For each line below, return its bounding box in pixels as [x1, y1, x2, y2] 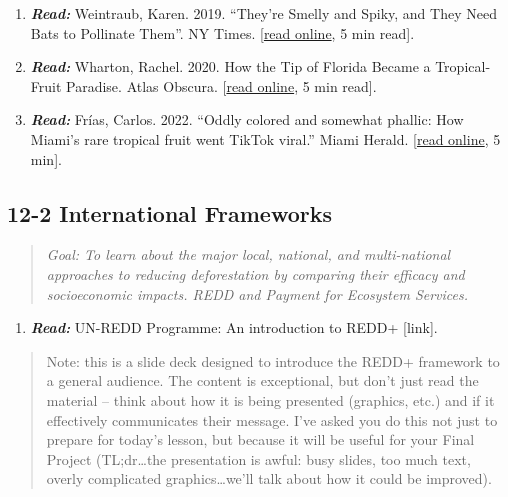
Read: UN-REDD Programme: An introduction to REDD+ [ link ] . [30, 317, 438, 338]
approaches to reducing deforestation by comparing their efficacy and [46, 263, 465, 284]
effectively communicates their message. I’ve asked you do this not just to [46, 409, 498, 430]
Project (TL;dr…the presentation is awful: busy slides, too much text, [46, 448, 471, 469]
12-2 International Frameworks [7, 197, 332, 228]
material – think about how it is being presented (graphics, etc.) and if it [46, 389, 495, 410]
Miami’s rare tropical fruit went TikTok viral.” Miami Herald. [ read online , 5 [30, 128, 501, 149]
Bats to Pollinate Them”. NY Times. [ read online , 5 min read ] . [30, 22, 415, 43]
